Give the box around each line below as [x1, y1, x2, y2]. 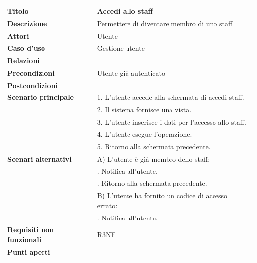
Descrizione [7, 18, 47, 29]
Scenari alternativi [7, 153, 72, 164]
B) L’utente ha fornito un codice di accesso [97, 190, 228, 201]
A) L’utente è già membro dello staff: [97, 153, 210, 164]
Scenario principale [7, 92, 74, 102]
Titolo [7, 5, 29, 16]
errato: [97, 200, 118, 210]
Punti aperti [7, 246, 50, 257]
